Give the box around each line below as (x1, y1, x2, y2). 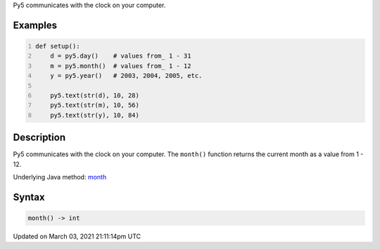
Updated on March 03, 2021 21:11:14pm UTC (13, 232, 141, 241)
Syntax (13, 191, 45, 203)
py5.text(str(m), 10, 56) (50, 101, 140, 109)
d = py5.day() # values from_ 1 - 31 (50, 52, 191, 60)
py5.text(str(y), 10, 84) (50, 111, 140, 119)
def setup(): (35, 42, 80, 50)
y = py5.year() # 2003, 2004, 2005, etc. (50, 72, 203, 80)
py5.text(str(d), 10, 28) (50, 91, 140, 99)
